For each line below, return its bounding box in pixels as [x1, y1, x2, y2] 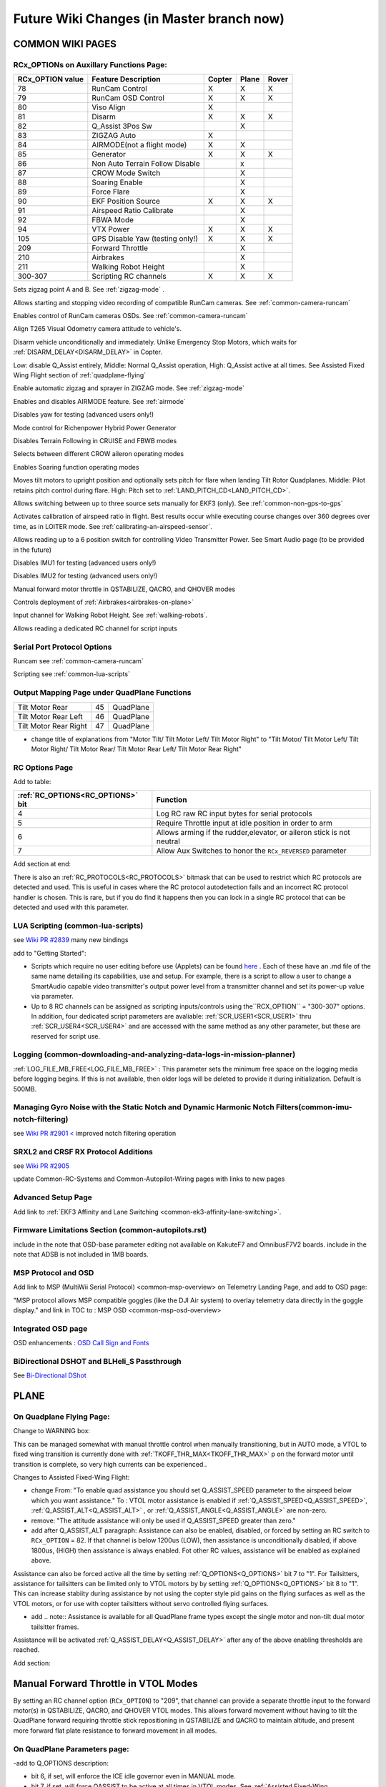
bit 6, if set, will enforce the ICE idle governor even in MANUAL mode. [31, 1772, 236, 1781]
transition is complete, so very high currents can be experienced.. [13, 1460, 207, 1468]
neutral [156, 836, 180, 846]
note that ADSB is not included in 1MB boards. [13, 1250, 149, 1259]
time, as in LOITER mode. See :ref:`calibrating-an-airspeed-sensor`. [13, 522, 212, 530]
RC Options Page [13, 762, 74, 772]
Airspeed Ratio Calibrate [91, 206, 174, 216]
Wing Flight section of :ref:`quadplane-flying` [13, 371, 147, 380]
